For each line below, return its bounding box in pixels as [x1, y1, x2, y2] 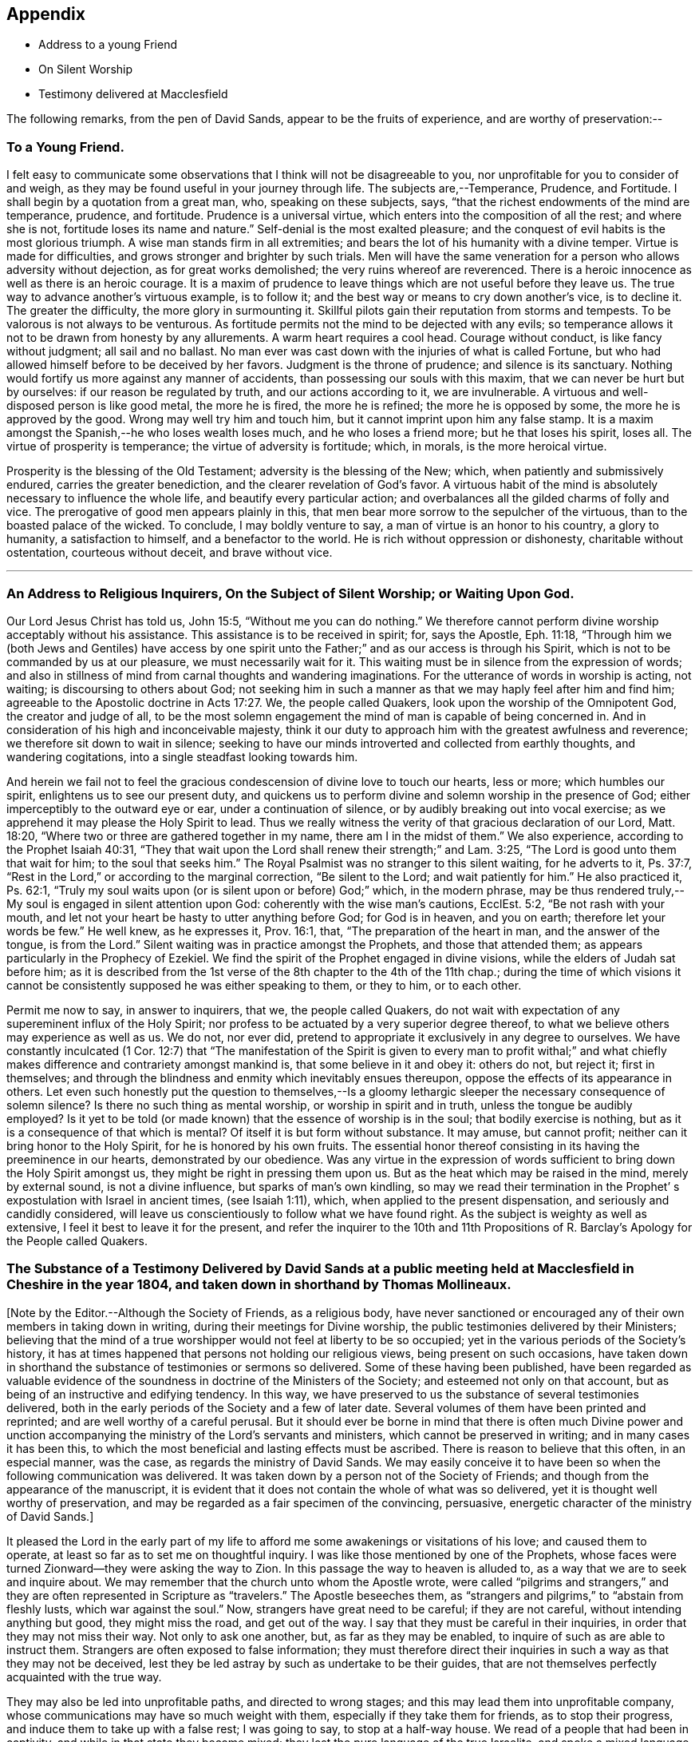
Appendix [6, 4, 85, 24]
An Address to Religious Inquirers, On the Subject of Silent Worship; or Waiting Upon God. [6, 585, 575, 601]
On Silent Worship [38, 62, 133, 77]
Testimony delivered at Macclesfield [38, 87, 228, 101]
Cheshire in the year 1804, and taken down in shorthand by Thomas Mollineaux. [6, 1276, 511, 1293]
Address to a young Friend [38, 38, 178, 52]
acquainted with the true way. [6, 1669, 162, 1684]
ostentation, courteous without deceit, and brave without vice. [6, 546, 333, 560]
